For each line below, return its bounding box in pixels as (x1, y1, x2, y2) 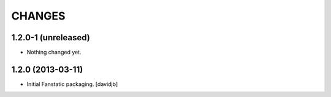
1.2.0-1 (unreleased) (11, 32, 90, 43)
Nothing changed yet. (26, 49, 82, 56)
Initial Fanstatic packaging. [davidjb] (26, 80, 118, 88)
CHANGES (11, 9, 66, 23)
